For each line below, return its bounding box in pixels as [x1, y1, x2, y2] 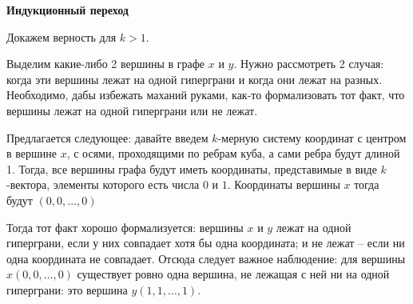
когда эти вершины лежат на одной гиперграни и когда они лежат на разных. [6, 70, 383, 87]
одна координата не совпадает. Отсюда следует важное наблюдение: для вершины [6, 250, 406, 266]
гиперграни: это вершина [6, 281, 128, 298]
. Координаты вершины [227, 176, 340, 193]
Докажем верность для [6, 28, 117, 45]
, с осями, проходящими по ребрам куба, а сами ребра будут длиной [66, 145, 400, 162]
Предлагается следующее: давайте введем [6, 129, 208, 146]
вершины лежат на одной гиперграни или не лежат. [6, 102, 258, 118]
